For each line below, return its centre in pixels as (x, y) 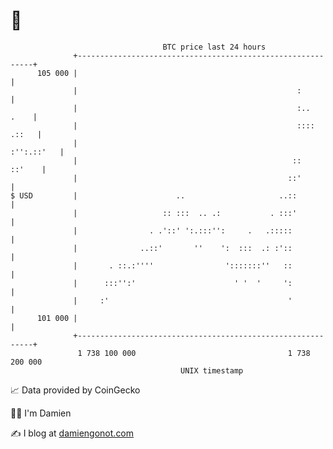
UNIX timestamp (212, 370)
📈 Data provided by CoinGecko (75, 390)
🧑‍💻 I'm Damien (41, 413)
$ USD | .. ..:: (154, 195)
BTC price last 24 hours (214, 47)
